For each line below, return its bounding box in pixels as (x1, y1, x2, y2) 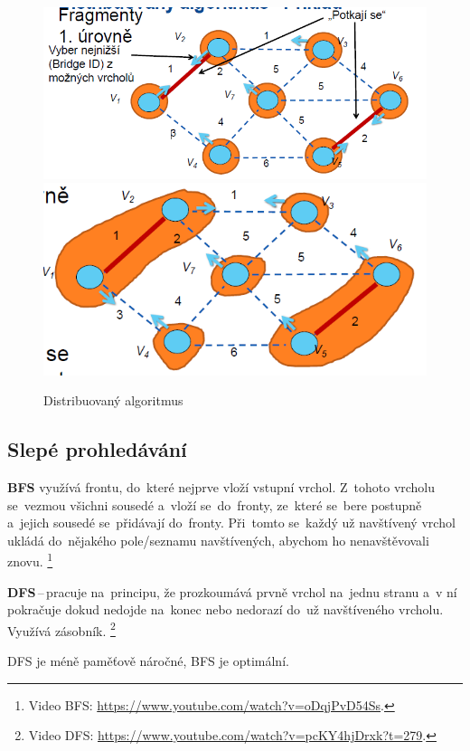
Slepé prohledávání (7, 435, 187, 463)
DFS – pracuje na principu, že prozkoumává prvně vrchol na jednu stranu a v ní (7, 582, 457, 601)
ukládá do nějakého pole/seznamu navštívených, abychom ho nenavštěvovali (7, 530, 429, 549)
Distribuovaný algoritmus (43, 391, 183, 410)
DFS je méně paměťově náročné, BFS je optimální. (7, 651, 289, 670)
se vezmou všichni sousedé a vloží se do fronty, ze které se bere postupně (7, 495, 422, 514)
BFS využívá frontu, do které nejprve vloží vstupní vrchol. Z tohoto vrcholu (7, 478, 436, 497)
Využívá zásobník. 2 (7, 618, 116, 640)
